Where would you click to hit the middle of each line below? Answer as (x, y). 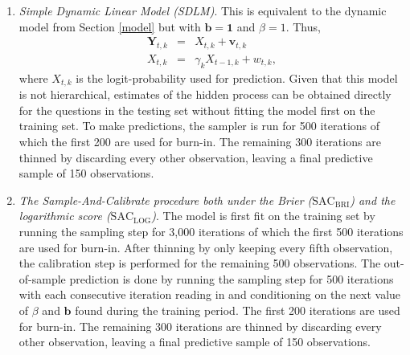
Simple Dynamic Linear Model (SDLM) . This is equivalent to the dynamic (203, 10)
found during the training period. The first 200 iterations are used (238, 310)
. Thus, (303, 26)
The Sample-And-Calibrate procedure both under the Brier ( (166, 200)
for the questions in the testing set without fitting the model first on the (197, 110)
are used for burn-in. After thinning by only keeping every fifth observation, (206, 247)
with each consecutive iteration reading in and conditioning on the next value (210, 294)
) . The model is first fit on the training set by (263, 216)
